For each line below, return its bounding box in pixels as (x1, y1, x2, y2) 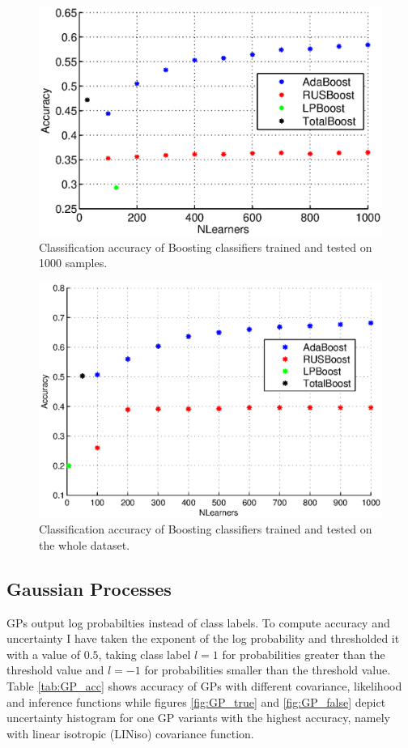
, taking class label (98, 645, 191, 662)
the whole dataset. (39, 536, 130, 553)
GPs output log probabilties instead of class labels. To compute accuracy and (6, 614, 390, 631)
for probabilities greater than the (222, 645, 385, 662)
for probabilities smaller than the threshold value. (144, 661, 391, 678)
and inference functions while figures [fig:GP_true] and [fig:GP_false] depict (6, 693, 386, 710)
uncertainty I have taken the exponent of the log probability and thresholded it (6, 630, 400, 647)
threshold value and (6, 661, 104, 678)
